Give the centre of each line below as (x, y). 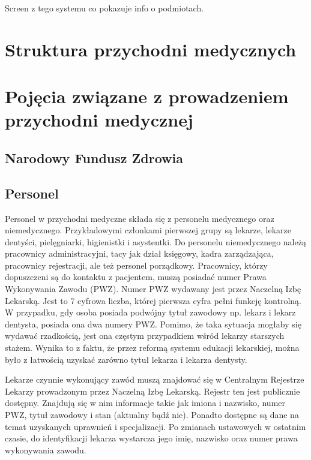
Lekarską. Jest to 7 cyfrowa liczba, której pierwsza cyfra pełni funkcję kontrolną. (153, 300)
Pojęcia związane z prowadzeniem (147, 96)
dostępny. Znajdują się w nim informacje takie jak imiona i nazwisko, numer (145, 403)
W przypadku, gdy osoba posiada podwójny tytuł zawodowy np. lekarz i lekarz (150, 312)
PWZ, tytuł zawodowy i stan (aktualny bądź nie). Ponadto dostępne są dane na (152, 415)
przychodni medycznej (99, 120)
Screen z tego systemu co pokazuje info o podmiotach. (104, 8)
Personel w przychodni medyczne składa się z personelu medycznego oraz (140, 218)
